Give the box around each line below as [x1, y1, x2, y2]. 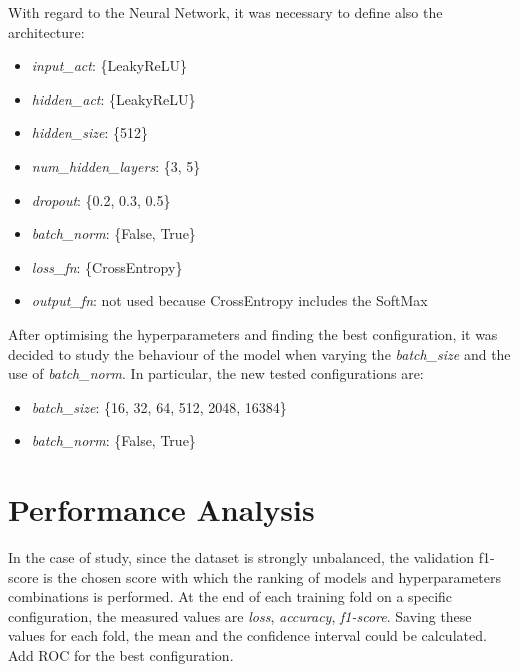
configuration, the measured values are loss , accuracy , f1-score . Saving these [8, 605, 472, 626]
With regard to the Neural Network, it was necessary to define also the [8, 2, 443, 22]
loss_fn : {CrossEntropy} [31, 256, 183, 277]
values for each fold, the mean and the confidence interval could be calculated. [8, 625, 487, 646]
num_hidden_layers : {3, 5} [31, 155, 201, 176]
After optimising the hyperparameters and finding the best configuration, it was [8, 323, 498, 344]
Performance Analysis [8, 489, 315, 530]
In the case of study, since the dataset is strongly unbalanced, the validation [8, 547, 475, 568]
